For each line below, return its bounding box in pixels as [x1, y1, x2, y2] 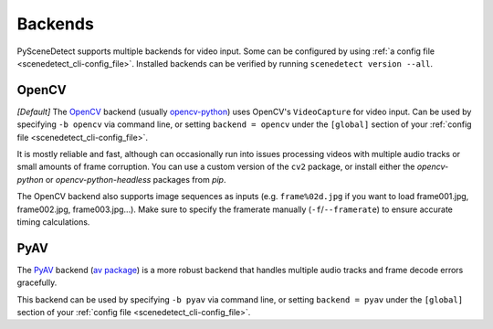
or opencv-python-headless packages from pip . [45, 174, 226, 185]
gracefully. [16, 277, 58, 288]
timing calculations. [16, 216, 90, 228]
